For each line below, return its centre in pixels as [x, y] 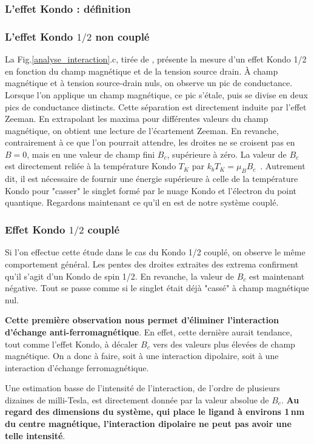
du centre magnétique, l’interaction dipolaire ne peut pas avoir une [148, 424]
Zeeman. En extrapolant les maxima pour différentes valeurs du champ [137, 119]
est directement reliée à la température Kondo [91, 166]
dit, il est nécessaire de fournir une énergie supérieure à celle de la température [152, 179]
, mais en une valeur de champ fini [91, 154]
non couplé [122, 36]
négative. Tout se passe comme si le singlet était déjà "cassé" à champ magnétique [157, 288]
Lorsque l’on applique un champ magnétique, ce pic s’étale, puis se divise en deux [156, 94]
